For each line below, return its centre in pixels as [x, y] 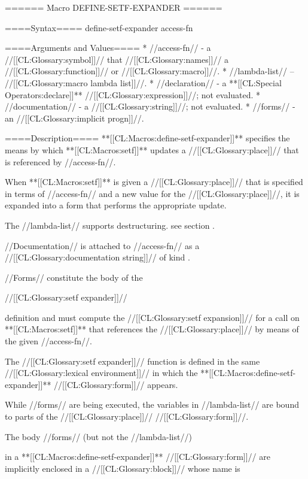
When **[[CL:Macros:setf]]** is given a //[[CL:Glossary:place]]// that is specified [154, 182]
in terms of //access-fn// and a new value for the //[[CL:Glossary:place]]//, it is [152, 193]
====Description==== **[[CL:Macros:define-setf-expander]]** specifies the [147, 138]
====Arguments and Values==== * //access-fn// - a [108, 48]
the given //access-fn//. [48, 341]
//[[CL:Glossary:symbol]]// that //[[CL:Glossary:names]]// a [117, 59]
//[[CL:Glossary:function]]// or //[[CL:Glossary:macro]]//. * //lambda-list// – [150, 71]
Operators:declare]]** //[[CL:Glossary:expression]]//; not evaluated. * [133, 94]
